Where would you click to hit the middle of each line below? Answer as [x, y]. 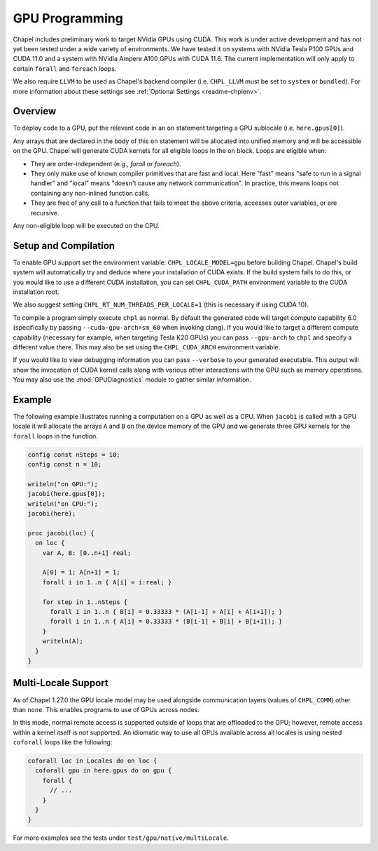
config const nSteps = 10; [74, 455]
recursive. [45, 213]
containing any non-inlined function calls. [90, 193]
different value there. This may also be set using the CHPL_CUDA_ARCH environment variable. [147, 347]
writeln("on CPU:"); [63, 504]
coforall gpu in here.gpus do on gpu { [104, 771]
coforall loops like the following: [63, 742]
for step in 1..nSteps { [85, 602]
